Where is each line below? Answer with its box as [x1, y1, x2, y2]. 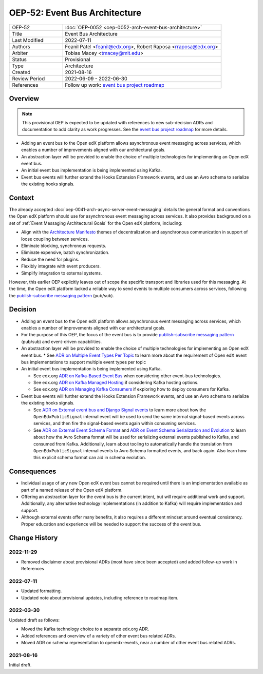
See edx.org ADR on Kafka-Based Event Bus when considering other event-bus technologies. [33, 373, 222, 379]
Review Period [12, 75, 45, 82]
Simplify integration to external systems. [21, 270, 102, 276]
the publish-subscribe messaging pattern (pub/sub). [9, 292, 114, 298]
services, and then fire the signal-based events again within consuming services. [33, 421, 196, 426]
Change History [9, 534, 58, 542]
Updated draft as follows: [9, 617, 60, 623]
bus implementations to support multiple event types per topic [21, 359, 146, 365]
